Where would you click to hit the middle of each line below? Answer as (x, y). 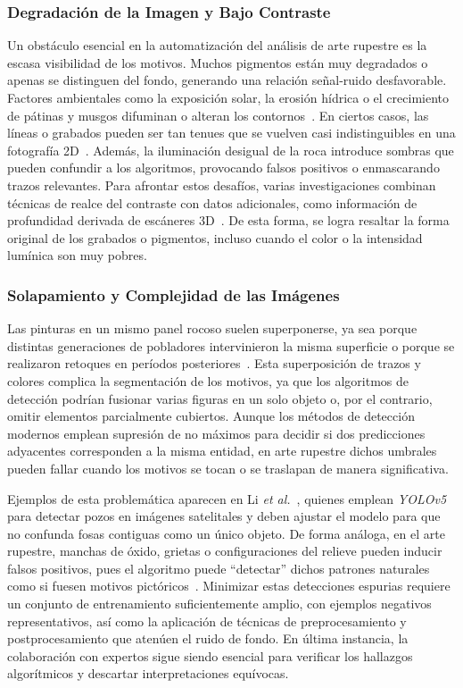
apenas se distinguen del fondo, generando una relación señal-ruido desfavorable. (227, 80)
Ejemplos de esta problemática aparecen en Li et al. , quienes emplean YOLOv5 (227, 498)
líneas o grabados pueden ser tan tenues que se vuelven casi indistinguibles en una (231, 133)
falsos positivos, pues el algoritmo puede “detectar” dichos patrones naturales (219, 568)
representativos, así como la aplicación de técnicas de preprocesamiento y (207, 621)
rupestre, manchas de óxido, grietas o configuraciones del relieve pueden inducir (225, 551)
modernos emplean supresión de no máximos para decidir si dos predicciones (216, 433)
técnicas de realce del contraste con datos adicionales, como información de (212, 202)
